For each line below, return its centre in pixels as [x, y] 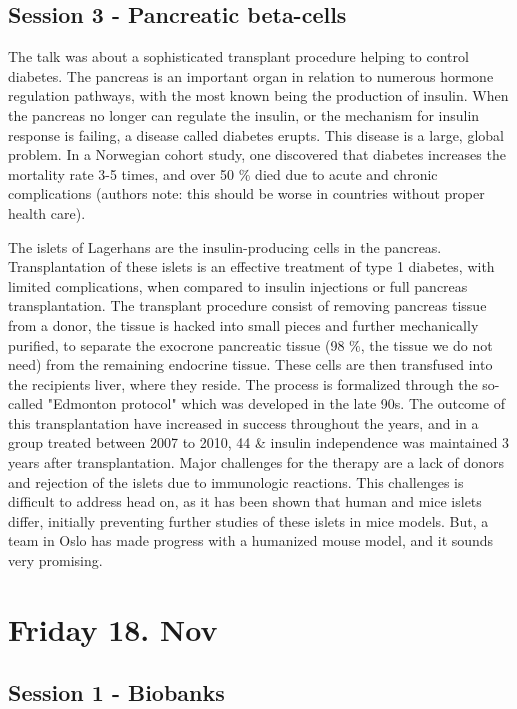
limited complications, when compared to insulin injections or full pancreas [238, 285]
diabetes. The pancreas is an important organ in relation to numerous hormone [251, 75]
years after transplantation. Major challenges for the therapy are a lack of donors [256, 462]
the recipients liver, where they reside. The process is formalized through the [243, 383]
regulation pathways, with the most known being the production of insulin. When [258, 95]
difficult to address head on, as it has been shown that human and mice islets [245, 501]
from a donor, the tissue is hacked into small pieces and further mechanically [243, 324]
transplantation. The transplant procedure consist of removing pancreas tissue [247, 305]
